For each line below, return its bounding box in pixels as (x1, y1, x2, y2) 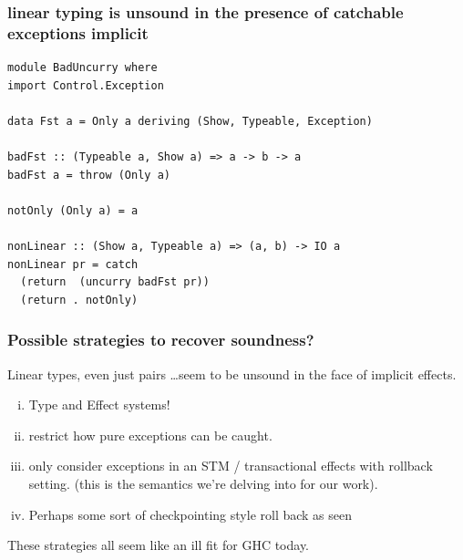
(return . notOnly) (20, 293, 139, 306)
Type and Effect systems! (28, 395, 170, 414)
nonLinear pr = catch (7, 257, 139, 271)
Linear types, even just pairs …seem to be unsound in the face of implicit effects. (7, 364, 457, 383)
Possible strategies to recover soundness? (7, 328, 314, 351)
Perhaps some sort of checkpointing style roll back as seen (28, 504, 353, 524)
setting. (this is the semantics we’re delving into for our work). (28, 474, 378, 493)
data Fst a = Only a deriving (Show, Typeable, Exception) (7, 114, 373, 128)
